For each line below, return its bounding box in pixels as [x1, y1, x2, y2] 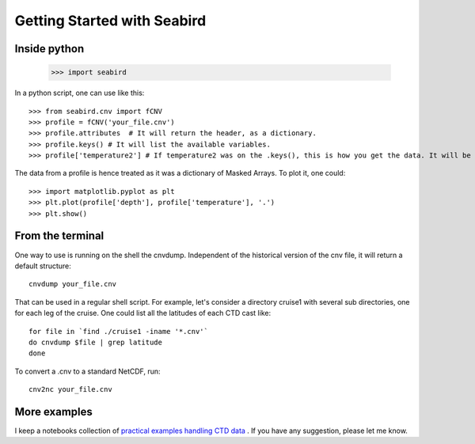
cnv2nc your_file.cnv [28, 385, 112, 394]
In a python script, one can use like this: [14, 88, 145, 98]
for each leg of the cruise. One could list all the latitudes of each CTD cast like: [14, 309, 272, 318]
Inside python [14, 42, 85, 55]
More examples [14, 404, 93, 419]
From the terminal [14, 230, 104, 243]
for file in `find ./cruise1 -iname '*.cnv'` [28, 327, 209, 336]
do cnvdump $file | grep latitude [28, 337, 162, 347]
